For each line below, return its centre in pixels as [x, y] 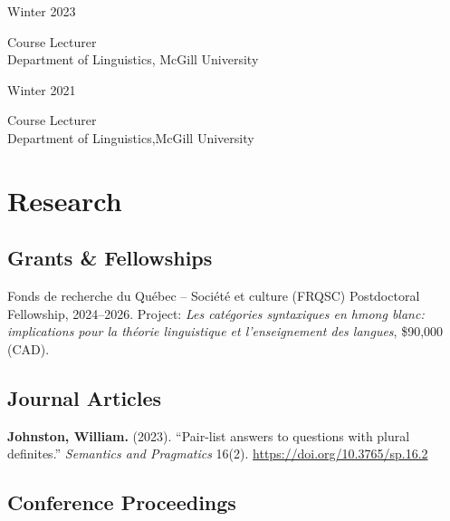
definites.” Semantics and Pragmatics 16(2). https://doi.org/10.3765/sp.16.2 [218, 453]
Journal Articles [85, 397]
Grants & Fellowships [110, 258]
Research [65, 200]
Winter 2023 [42, 11]
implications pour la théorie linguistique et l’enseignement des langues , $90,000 [225, 331]
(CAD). [29, 348]
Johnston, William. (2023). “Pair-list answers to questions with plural [209, 435]
